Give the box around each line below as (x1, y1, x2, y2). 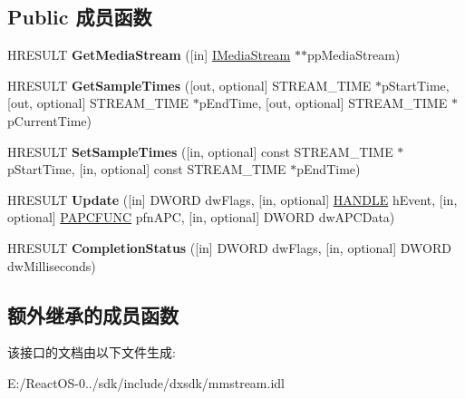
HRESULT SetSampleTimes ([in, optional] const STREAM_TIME (7, 141, 393, 161)
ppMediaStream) (306, 45, 401, 64)
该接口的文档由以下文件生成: (7, 343, 176, 362)
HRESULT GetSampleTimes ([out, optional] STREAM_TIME (7, 75, 372, 94)
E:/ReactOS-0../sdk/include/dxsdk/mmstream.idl (7, 373, 285, 392)
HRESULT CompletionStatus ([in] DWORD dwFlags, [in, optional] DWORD (7, 238, 451, 257)
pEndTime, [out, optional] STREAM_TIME (199, 93, 448, 112)
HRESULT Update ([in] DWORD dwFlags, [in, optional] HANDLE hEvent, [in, (7, 190, 458, 209)
